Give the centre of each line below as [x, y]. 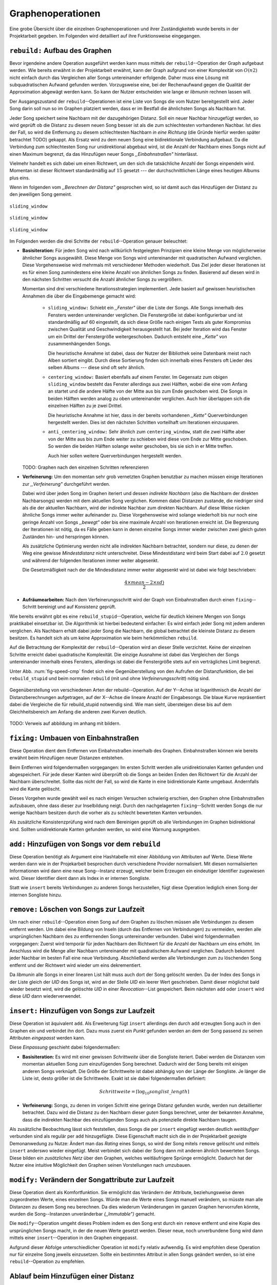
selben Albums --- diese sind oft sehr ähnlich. [96, 368]
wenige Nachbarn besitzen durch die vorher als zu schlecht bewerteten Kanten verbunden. [106, 813]
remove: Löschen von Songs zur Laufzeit [77, 910]
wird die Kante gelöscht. [35, 788]
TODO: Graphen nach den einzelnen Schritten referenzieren [85, 467]
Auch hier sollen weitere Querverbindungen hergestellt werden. [115, 455]
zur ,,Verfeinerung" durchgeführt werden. [66, 484]
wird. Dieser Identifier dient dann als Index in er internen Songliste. [80, 878]
